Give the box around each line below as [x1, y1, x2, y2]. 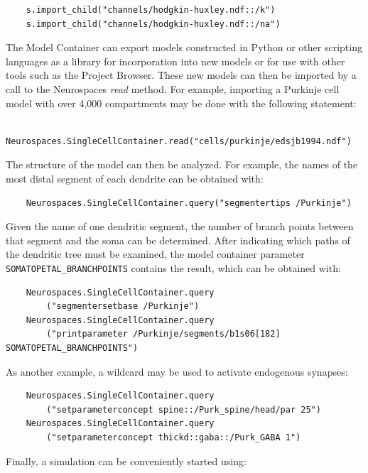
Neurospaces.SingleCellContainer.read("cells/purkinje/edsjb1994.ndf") [6, 136, 352, 146]
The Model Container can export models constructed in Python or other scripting [6, 40, 362, 55]
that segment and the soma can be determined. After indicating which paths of [6, 232, 350, 247]
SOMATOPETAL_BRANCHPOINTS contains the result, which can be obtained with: [6, 260, 341, 275]
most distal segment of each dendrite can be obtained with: [6, 170, 264, 185]
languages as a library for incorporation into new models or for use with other [6, 53, 345, 68]
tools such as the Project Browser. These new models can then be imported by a [6, 67, 357, 82]
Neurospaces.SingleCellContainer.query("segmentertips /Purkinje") [26, 197, 352, 208]
